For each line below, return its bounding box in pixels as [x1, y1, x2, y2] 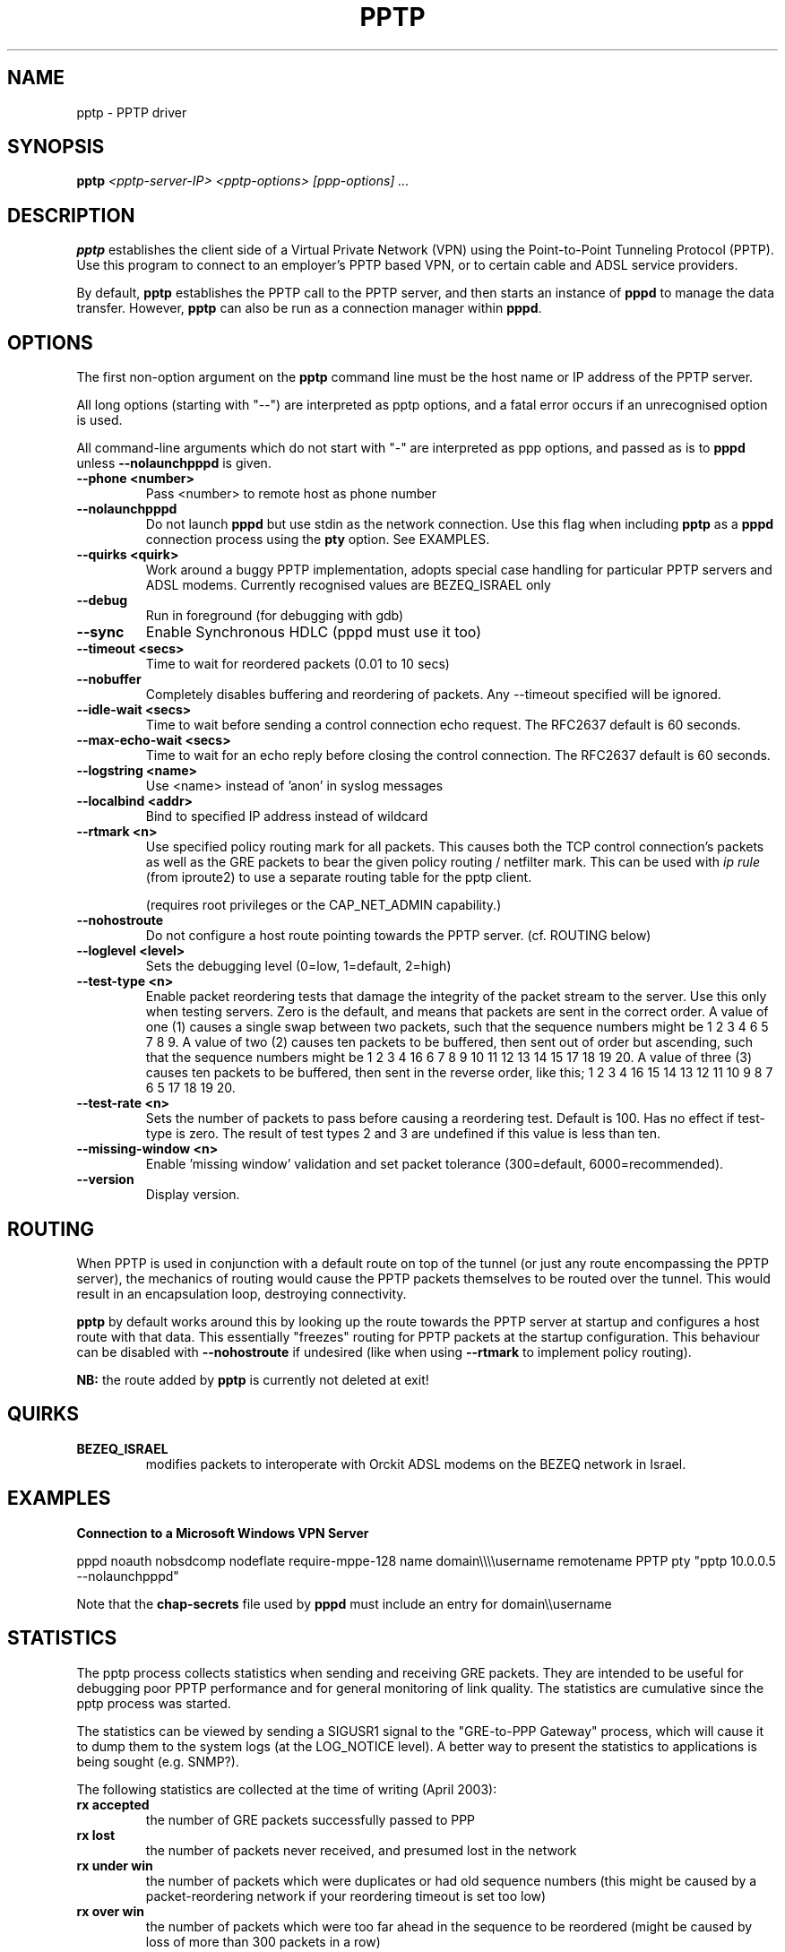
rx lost [76, 1827, 116, 1843]
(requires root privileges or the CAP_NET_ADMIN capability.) [145, 897, 502, 913]
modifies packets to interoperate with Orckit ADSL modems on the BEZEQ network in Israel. [145, 1455, 686, 1472]
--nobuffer [76, 671, 142, 687]
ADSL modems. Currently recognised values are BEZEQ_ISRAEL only [145, 577, 551, 593]
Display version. [145, 1187, 240, 1203]
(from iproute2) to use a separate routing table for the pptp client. [145, 869, 532, 885]
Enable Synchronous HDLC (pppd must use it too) [145, 623, 482, 642]
